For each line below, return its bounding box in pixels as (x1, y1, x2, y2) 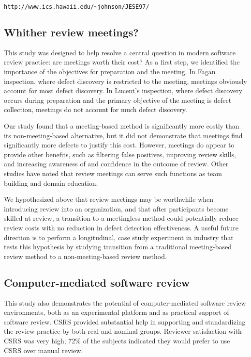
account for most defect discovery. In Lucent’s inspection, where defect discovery (4, 85, 243, 96)
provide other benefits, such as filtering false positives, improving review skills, (4, 149, 236, 159)
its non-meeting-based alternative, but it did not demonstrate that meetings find (4, 130, 243, 140)
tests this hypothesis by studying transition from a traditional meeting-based (4, 242, 232, 252)
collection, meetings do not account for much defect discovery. (4, 104, 187, 114)
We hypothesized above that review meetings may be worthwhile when (4, 194, 214, 204)
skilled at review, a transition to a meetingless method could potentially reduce (4, 213, 238, 223)
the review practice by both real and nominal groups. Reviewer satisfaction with (4, 326, 242, 336)
